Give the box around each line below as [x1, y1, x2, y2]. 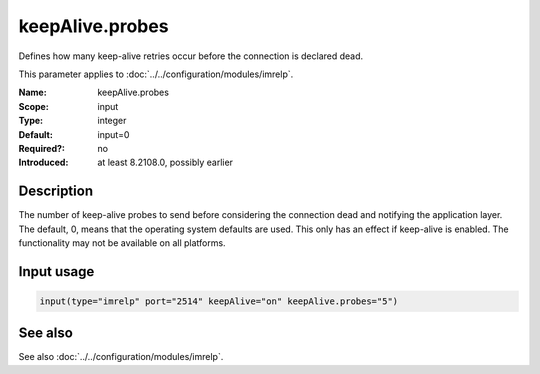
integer [97, 115, 127, 127]
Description [18, 183, 94, 200]
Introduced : [18, 156, 69, 169]
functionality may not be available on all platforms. [18, 236, 226, 249]
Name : [18, 86, 47, 99]
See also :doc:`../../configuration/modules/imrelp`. [18, 351, 224, 363]
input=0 [97, 128, 130, 140]
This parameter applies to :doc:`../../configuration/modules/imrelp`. [18, 68, 294, 80]
